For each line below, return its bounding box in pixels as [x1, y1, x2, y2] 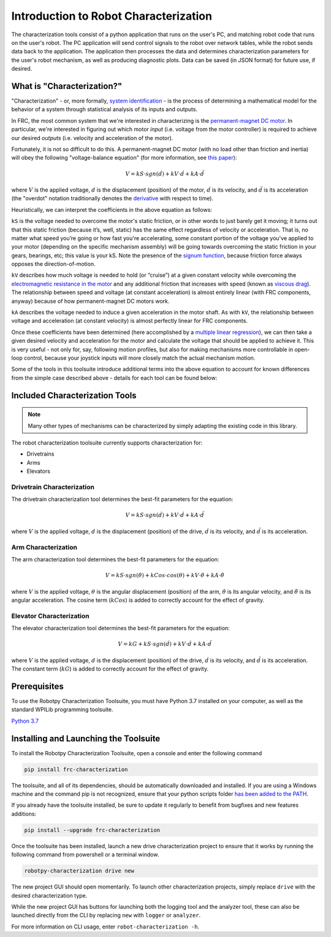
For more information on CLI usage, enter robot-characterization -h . [11, 923, 199, 930]
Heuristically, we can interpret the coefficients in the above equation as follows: [11, 206, 213, 213]
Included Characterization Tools [11, 390, 137, 400]
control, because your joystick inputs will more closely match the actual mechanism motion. [23, 354, 256, 362]
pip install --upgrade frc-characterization [24, 826, 161, 833]
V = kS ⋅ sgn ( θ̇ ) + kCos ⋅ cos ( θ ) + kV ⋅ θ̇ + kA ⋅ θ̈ [105, 572, 224, 579]
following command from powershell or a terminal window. [11, 851, 159, 858]
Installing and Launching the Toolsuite [11, 733, 161, 744]
